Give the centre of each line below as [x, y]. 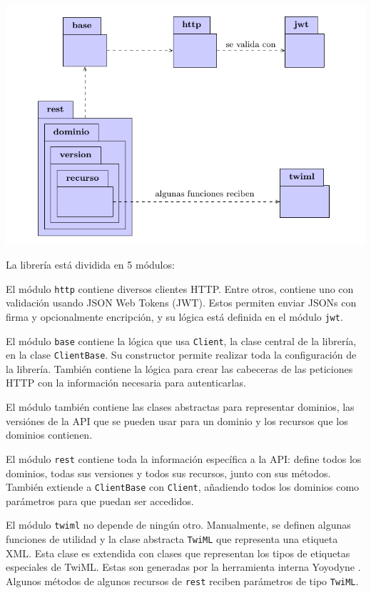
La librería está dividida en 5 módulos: [90, 265]
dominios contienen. [49, 435]
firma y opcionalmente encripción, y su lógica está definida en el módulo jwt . [174, 316]
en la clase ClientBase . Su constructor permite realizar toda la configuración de [181, 355]
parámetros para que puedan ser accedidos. [100, 500]
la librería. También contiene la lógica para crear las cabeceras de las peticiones [179, 368]
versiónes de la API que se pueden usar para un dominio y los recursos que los [177, 420]
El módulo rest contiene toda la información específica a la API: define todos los [184, 458]
